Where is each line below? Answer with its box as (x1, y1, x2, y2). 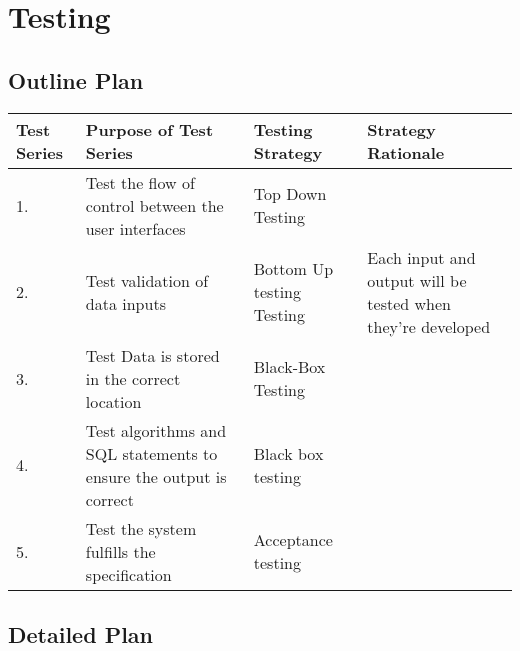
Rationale (367, 140, 445, 164)
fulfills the (85, 539, 156, 563)
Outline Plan (8, 64, 144, 95)
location (85, 389, 142, 413)
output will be (367, 268, 467, 292)
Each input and (367, 245, 476, 269)
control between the (85, 193, 224, 217)
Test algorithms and (85, 418, 227, 442)
